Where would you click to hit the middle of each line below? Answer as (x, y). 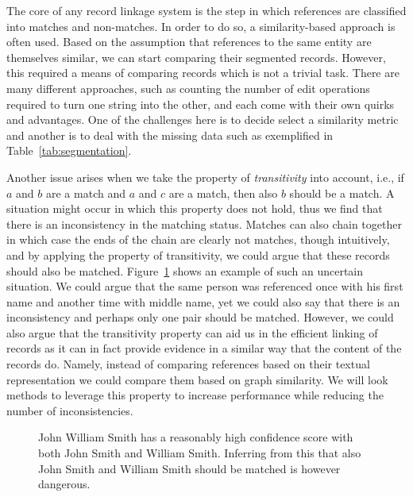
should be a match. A (342, 193)
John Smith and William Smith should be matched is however (189, 468)
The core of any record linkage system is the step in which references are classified (206, 10)
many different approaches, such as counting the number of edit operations (188, 88)
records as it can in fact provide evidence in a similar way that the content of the (204, 348)
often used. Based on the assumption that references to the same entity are (189, 42)
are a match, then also (223, 193)
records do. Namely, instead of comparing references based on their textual (188, 364)
